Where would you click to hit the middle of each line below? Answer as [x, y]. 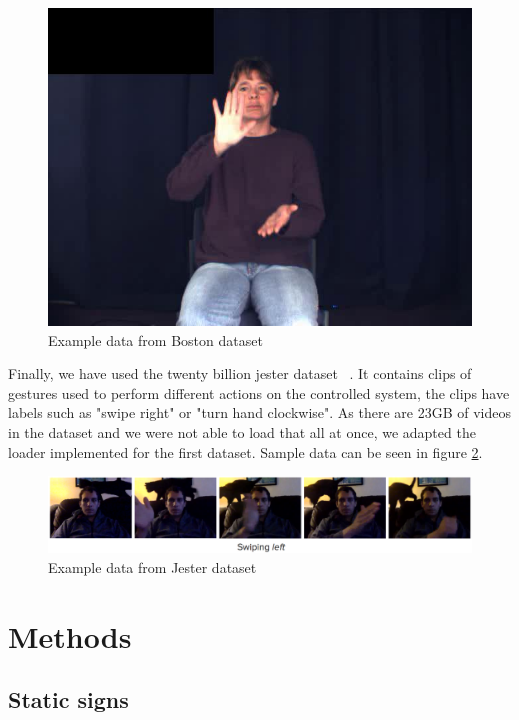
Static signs [68, 699]
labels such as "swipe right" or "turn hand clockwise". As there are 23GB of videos [259, 412]
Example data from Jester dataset [152, 566]
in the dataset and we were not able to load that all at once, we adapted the [242, 431]
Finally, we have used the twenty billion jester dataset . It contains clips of [240, 373]
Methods [70, 635]
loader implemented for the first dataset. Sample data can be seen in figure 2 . [245, 451]
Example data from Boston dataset [155, 339]
